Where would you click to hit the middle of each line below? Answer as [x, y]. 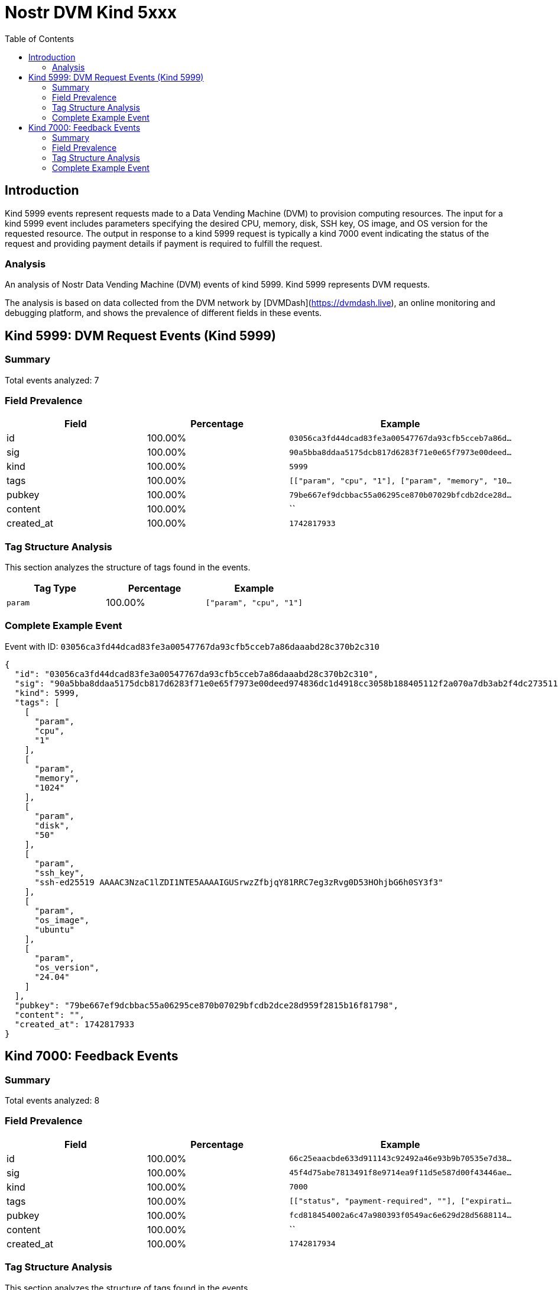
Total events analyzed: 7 [52, 380]
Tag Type [55, 588]
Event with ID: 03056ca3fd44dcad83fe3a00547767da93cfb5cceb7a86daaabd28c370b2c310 [192, 646]
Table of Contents [40, 38]
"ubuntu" [55, 929]
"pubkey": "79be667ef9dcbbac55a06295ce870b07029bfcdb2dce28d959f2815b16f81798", [206, 1005]
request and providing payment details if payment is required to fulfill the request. [164, 243]
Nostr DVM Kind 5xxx [91, 12]
